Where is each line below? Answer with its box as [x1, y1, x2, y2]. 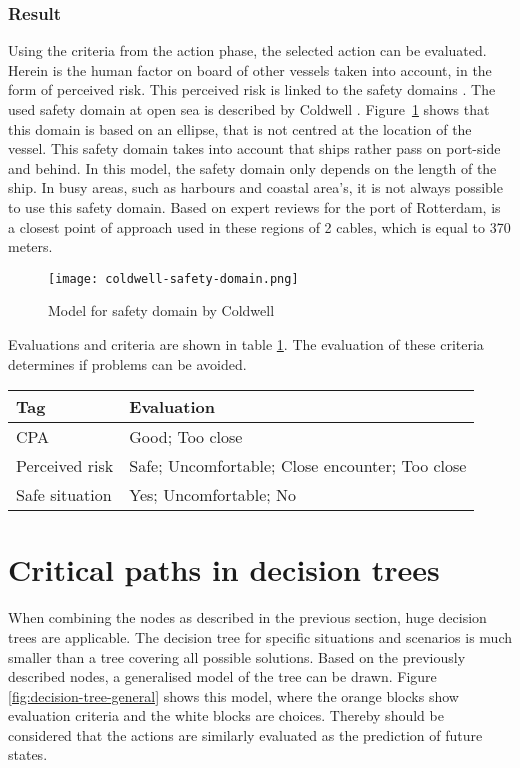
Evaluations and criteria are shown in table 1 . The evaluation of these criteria [8, 334, 484, 354]
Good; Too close [129, 425, 243, 449]
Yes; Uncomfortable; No [129, 483, 297, 507]
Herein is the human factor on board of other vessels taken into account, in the [8, 59, 492, 80]
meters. [8, 236, 53, 257]
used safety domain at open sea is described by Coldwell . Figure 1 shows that [8, 99, 490, 119]
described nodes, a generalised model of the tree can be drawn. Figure [8, 666, 437, 687]
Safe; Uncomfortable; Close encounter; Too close [129, 454, 467, 478]
